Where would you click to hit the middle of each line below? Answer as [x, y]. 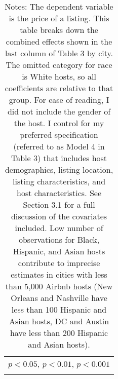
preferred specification [59, 135]
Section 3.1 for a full [59, 204]
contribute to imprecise [59, 263]
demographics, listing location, [59, 169]
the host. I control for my [59, 123]
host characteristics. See [59, 193]
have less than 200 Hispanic [59, 333]
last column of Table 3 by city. [59, 53]
